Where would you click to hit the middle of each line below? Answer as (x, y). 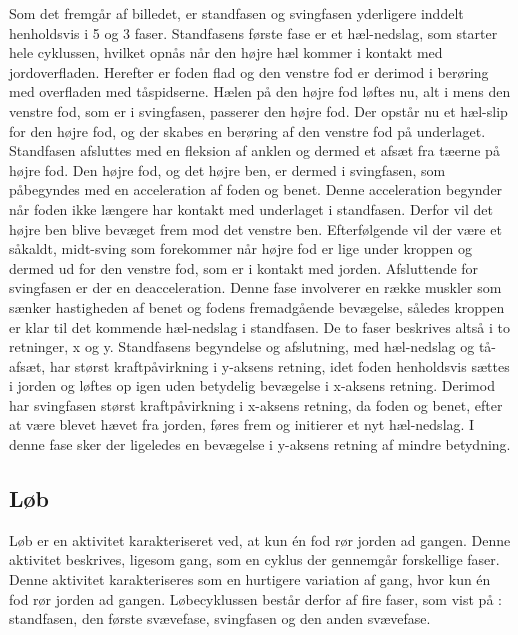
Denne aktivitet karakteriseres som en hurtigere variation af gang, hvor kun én (250, 579)
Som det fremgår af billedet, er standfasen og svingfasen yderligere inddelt (236, 13)
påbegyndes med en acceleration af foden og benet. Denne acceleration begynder (256, 189)
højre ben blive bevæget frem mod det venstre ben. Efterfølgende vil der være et (255, 228)
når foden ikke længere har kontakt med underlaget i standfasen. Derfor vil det (251, 208)
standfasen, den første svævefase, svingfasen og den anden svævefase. (220, 618)
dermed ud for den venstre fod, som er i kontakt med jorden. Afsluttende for (244, 267)
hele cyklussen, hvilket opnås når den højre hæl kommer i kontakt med (226, 52)
